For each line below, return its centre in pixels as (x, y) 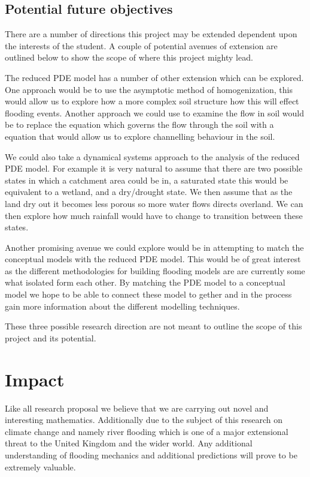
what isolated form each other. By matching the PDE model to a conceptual (145, 282)
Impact (35, 379)
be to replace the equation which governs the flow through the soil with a (139, 124)
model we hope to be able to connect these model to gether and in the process (148, 294)
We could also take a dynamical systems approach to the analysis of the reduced (152, 156)
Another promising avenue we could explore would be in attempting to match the (154, 247)
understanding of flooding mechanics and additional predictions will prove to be (151, 454)
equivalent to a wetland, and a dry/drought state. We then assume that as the (149, 192)
